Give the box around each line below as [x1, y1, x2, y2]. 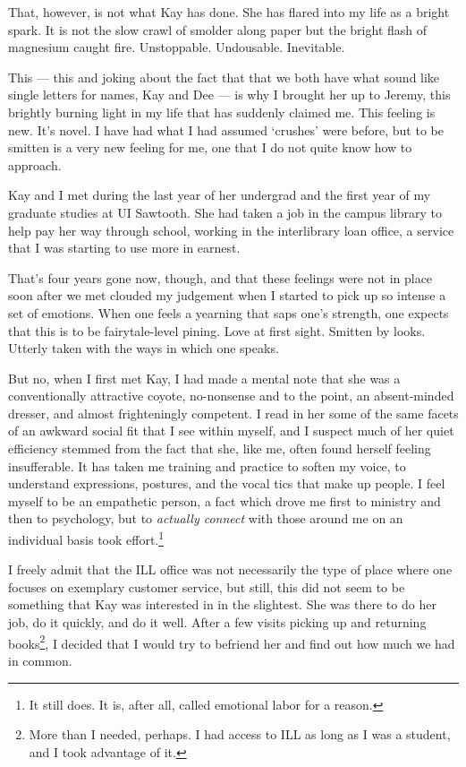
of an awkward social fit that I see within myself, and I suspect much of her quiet [8, 421, 454, 440]
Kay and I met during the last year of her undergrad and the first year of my [8, 185, 431, 204]
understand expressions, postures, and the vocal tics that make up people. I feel [8, 474, 445, 493]
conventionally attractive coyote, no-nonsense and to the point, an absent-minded [8, 386, 454, 405]
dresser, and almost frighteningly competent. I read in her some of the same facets [8, 403, 459, 422]
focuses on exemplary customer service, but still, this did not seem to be [8, 577, 405, 596]
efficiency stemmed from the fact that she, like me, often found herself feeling [8, 439, 431, 458]
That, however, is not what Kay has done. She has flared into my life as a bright [8, 3, 450, 21]
